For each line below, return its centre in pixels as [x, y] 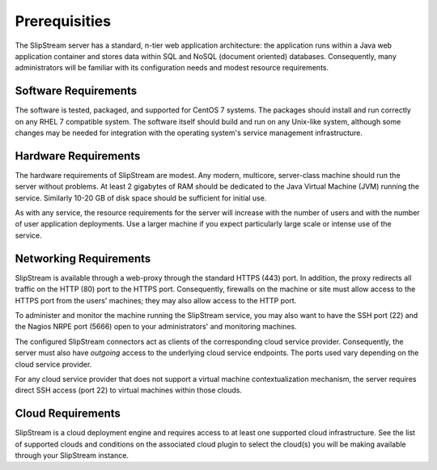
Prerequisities [63, 21]
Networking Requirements [83, 258]
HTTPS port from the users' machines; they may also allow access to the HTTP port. [156, 300]
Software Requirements [76, 91]
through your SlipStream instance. [72, 455]
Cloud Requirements [68, 414]
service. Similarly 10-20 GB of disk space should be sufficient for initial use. [141, 197]
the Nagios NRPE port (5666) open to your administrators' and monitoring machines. [156, 327]
